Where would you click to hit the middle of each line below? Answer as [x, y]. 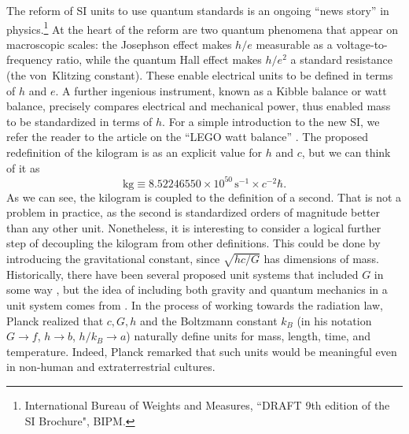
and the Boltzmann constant [209, 320]
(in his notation [334, 320]
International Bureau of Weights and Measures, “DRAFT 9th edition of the [207, 404]
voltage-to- [362, 44]
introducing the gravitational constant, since [113, 259]
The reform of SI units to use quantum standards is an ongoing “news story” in [198, 10]
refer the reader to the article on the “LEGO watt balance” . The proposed [188, 137]
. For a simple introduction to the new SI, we [271, 121]
